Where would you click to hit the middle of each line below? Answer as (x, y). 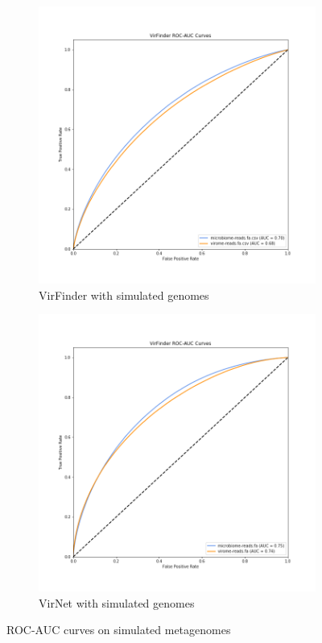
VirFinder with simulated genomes (124, 295)
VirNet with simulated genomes (117, 602)
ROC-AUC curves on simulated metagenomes (119, 630)
